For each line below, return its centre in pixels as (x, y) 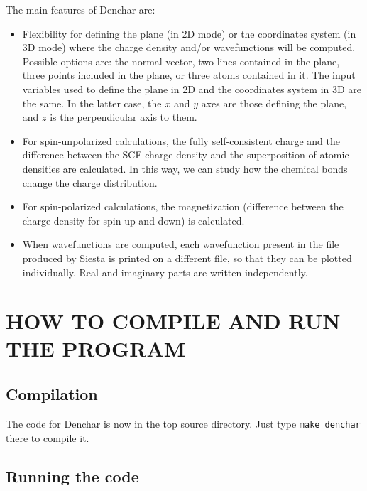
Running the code (72, 476)
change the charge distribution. (90, 182)
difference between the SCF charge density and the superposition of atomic (186, 155)
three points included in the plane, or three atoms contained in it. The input (189, 75)
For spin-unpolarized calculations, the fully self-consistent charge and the (181, 140)
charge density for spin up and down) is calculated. (133, 220)
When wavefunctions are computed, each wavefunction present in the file (181, 244)
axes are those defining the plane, (274, 103)
